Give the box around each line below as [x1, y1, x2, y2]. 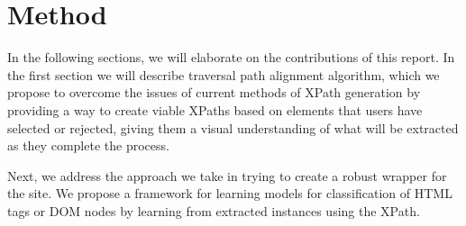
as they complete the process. [7, 136, 169, 155]
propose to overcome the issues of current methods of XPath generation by [7, 83, 421, 102]
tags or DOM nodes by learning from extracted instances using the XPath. [7, 201, 420, 220]
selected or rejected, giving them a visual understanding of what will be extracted [7, 118, 459, 137]
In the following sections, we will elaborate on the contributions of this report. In [7, 48, 455, 67]
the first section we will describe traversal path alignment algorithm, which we [7, 65, 440, 84]
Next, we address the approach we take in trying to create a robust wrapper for [7, 166, 447, 185]
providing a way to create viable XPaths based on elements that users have [7, 100, 423, 119]
